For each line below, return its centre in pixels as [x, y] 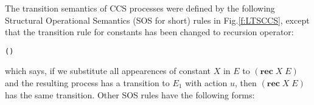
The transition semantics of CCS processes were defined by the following [140, 8]
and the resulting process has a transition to [87, 83]
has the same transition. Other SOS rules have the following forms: [130, 94]
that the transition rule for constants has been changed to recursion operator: [149, 32]
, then [246, 83]
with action [206, 83]
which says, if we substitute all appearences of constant [108, 71]
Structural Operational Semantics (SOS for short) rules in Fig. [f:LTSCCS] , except [157, 20]
